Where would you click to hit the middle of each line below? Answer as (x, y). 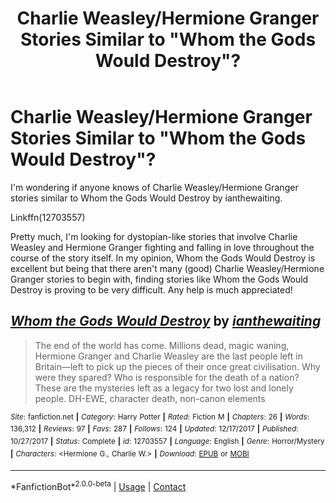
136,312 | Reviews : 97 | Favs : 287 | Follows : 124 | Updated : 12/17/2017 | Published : (154, 429)
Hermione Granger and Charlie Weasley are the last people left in (168, 356)
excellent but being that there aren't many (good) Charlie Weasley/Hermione (167, 268)
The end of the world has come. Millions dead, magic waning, (162, 345)
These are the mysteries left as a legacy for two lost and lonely (164, 388)
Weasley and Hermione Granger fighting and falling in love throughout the (162, 247)
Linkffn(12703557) (48, 217)
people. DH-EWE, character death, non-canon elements (150, 398)
